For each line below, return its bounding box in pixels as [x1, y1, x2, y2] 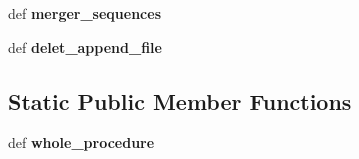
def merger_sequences [8, 3, 161, 23]
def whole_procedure [8, 132, 155, 153]
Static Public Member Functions [8, 85, 352, 116]
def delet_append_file [8, 36, 162, 57]
